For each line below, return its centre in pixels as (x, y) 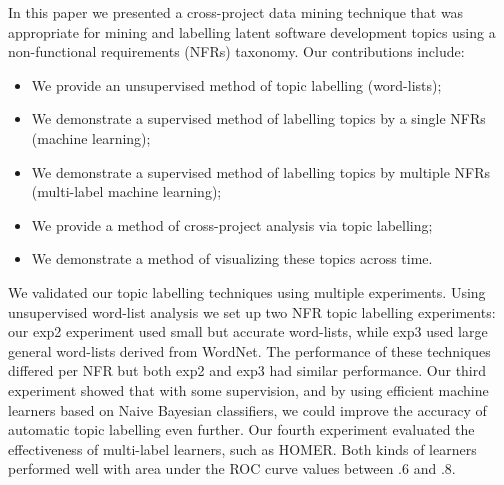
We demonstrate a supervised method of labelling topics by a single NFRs (258, 118)
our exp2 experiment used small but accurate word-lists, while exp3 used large (248, 331)
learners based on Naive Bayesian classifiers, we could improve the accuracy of (247, 409)
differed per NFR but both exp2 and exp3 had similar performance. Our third (247, 370)
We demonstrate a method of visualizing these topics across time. (232, 258)
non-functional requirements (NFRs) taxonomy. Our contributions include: (236, 51)
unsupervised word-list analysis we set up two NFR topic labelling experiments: (252, 311)
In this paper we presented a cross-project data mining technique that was (236, 12)
